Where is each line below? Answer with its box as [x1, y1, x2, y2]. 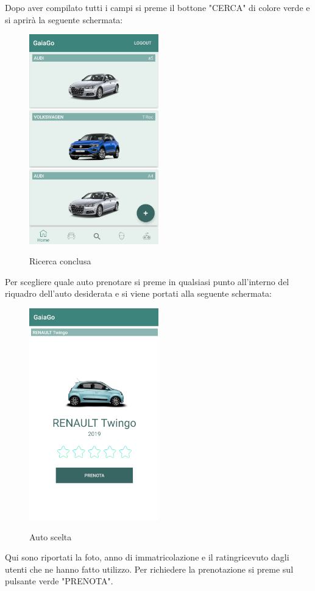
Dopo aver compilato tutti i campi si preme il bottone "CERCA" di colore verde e [5, 1, 310, 13]
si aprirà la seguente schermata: [5, 13, 123, 26]
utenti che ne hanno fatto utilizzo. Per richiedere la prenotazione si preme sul [5, 562, 294, 575]
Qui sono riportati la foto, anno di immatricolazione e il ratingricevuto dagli [5, 551, 289, 564]
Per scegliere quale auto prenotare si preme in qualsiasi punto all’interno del [5, 275, 289, 288]
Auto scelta [29, 530, 72, 543]
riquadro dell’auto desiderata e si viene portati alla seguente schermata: [5, 287, 272, 300]
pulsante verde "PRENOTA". [5, 575, 113, 587]
